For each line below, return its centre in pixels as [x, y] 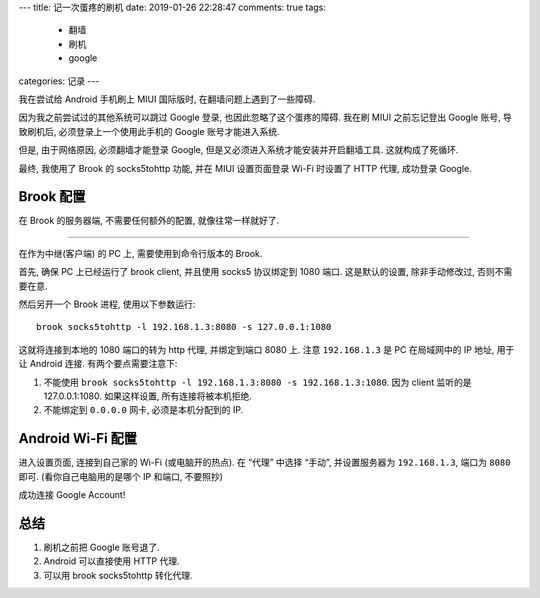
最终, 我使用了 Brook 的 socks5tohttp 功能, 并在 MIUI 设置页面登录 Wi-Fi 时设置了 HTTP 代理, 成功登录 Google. [245, 168]
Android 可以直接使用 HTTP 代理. [111, 561]
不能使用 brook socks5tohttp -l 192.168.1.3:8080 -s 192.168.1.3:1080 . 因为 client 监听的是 [257, 382]
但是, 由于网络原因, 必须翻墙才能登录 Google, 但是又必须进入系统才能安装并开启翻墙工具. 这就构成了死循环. [238, 150]
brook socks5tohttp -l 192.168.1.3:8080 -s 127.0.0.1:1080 [184, 327]
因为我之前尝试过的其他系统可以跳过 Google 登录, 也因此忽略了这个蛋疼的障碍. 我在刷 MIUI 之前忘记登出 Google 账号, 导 [265, 117]
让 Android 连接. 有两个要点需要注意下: [98, 364]
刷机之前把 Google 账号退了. [101, 547]
